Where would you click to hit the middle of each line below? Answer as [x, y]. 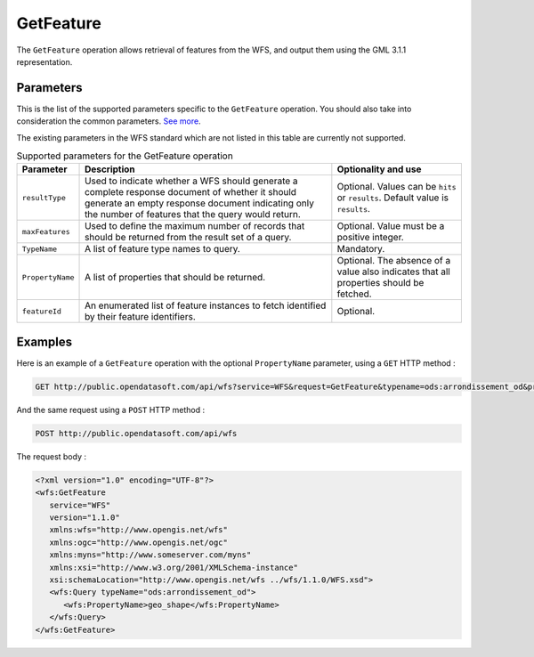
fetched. [355, 294]
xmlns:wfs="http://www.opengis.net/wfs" [139, 530]
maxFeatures [46, 231]
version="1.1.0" [85, 518]
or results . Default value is [393, 198]
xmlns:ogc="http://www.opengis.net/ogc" [139, 542]
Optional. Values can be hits [397, 187]
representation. [44, 61]
